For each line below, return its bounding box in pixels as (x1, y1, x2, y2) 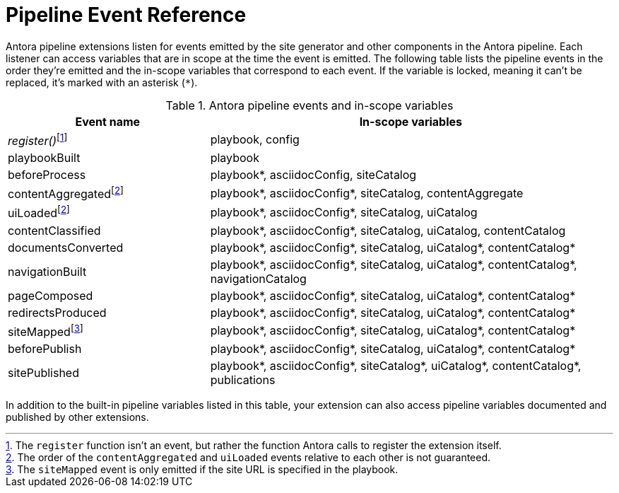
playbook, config (210, 132, 300, 147)
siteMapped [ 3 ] (8, 322, 83, 340)
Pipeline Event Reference (6, 3, 247, 27)
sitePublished (8, 366, 79, 381)
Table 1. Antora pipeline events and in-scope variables (165, 98, 454, 112)
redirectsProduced (8, 305, 107, 320)
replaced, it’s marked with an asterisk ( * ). (6, 76, 198, 88)
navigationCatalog (210, 271, 307, 286)
